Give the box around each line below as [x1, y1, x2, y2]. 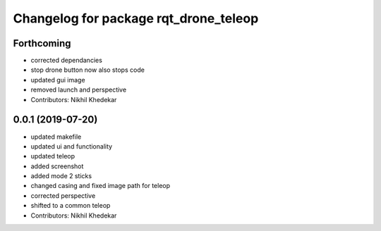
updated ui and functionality [30, 142, 113, 151]
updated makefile [30, 132, 82, 141]
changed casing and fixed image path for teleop [30, 182, 171, 190]
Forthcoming [13, 37, 71, 49]
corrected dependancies [30, 56, 102, 65]
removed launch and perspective [30, 85, 127, 94]
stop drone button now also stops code [30, 65, 145, 74]
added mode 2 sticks [30, 172, 92, 180]
